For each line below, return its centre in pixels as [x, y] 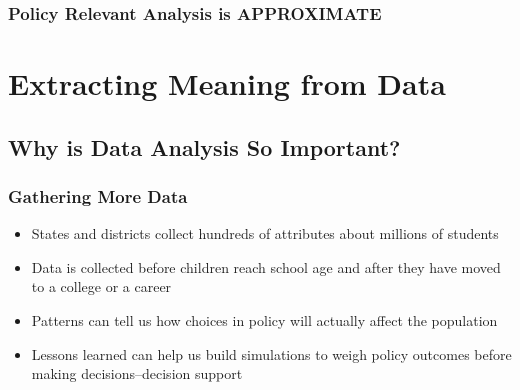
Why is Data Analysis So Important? [204, 146]
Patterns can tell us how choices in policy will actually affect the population [264, 320]
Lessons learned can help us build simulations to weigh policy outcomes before [271, 353]
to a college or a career [101, 286]
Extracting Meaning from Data [227, 83]
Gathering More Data [98, 195]
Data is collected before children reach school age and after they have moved [266, 266]
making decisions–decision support [137, 373]
